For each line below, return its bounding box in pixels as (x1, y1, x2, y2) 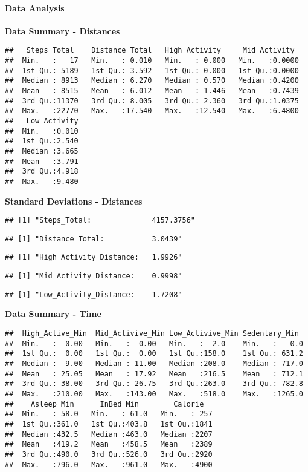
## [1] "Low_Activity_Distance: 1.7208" (5, 290, 182, 299)
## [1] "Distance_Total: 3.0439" (5, 234, 182, 243)
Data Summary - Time (5, 307, 101, 320)
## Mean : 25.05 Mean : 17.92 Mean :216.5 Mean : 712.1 (5, 369, 303, 378)
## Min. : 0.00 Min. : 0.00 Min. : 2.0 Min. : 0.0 (5, 339, 303, 348)
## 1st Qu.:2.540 (5, 137, 79, 146)
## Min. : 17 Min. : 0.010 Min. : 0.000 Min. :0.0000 (5, 56, 299, 65)
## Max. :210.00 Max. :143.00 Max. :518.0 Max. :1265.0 (5, 389, 303, 398)
